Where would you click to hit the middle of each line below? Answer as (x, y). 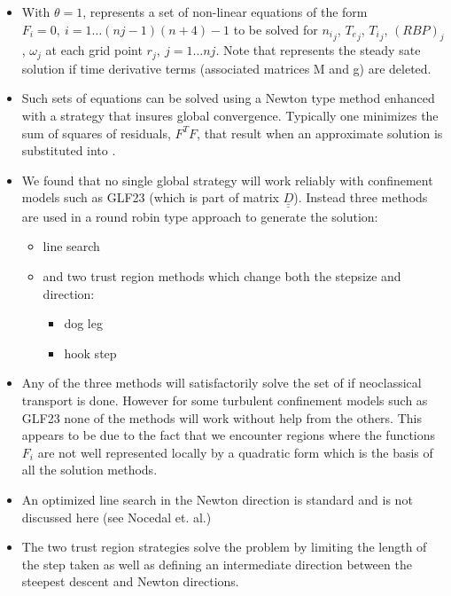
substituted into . (69, 150)
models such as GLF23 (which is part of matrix (150, 197)
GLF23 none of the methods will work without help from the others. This (222, 417)
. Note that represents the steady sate (318, 50)
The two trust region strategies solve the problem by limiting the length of (224, 547)
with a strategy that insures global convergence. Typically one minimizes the (230, 116)
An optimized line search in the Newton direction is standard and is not (217, 499)
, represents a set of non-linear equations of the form (225, 12)
